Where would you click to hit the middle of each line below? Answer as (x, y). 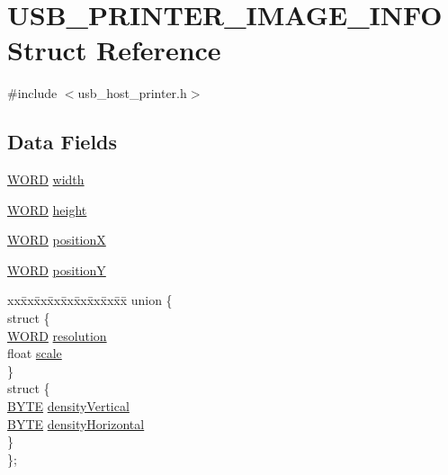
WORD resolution (57, 335)
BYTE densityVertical (68, 406)
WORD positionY (57, 269)
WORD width (46, 179)
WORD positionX (57, 240)
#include (32, 93)
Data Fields (63, 142)
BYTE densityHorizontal (76, 423)
